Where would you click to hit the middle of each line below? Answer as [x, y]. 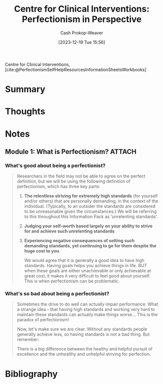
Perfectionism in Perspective [82, 19]
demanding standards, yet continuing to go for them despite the [90, 246]
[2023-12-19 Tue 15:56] [82, 42]
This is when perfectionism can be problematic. [72, 281]
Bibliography [31, 374]
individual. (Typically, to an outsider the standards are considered [90, 206]
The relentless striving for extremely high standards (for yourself [91, 196]
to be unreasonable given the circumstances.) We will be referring [91, 211]
